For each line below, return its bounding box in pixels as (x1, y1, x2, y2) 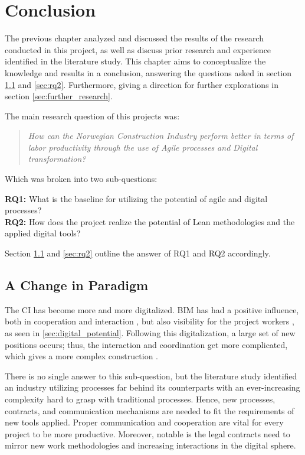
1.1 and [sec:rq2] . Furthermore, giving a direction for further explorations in (5, 78, 278, 90)
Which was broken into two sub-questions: (5, 173, 158, 185)
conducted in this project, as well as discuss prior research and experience (5, 43, 271, 56)
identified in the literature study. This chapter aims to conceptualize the (5, 55, 266, 67)
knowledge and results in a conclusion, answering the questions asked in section (5, 66, 292, 79)
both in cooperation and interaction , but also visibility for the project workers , (5, 315, 294, 327)
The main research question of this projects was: (5, 109, 180, 122)
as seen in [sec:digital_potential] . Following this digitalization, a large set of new (5, 327, 296, 339)
